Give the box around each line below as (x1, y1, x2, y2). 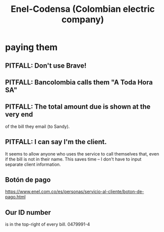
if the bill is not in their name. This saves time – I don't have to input (5, 156, 142, 162)
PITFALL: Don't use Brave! (5, 61, 87, 70)
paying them (5, 42, 58, 53)
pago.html (5, 194, 26, 200)
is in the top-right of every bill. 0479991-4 (5, 221, 90, 228)
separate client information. (5, 161, 61, 167)
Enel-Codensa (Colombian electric (10, 3, 155, 15)
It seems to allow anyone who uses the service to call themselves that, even (5, 151, 159, 156)
